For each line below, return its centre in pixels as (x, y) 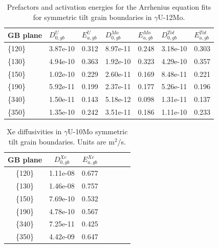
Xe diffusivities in (34, 131)
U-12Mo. (171, 17)
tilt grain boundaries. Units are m (61, 141)
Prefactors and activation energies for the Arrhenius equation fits (109, 7)
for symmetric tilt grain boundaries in (92, 17)
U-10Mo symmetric (98, 131)
